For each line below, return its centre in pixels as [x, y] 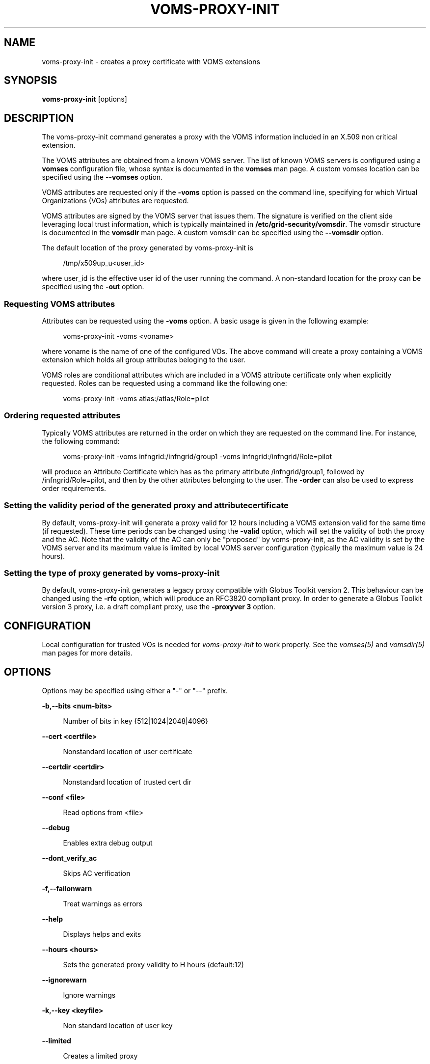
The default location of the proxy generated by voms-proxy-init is [148, 248]
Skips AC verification [97, 873]
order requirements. [74, 488]
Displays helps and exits [102, 934]
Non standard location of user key [118, 1025]
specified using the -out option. [93, 287]
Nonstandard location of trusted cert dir [127, 782]
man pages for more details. [87, 653]
